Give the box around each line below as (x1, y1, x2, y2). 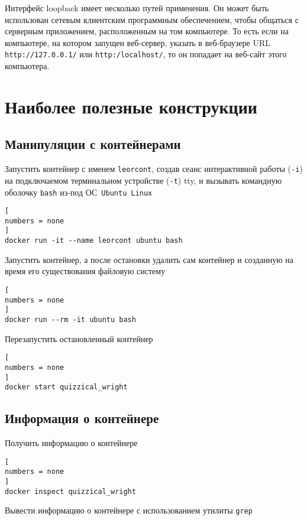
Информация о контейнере (5, 409, 159, 427)
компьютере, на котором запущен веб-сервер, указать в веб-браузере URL (5, 36, 270, 48)
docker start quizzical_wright (5, 383, 128, 392)
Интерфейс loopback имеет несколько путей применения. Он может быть (5, 2, 269, 14)
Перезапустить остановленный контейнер (5, 332, 153, 344)
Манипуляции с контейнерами (5, 135, 181, 153)
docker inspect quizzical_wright (5, 487, 136, 496)
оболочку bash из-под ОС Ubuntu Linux (5, 186, 153, 198)
